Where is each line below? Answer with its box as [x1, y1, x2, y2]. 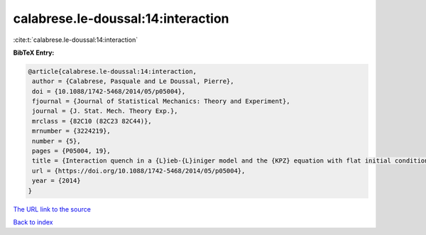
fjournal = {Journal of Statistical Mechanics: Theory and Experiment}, [32, 97, 290, 106]
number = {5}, [32, 137, 81, 145]
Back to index [13, 217, 53, 226]
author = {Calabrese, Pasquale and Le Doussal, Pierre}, [32, 77, 234, 85]
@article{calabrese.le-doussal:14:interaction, [28, 67, 197, 75]
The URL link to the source [13, 204, 92, 213]
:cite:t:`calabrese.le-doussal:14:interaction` [13, 35, 138, 44]
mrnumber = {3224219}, [32, 127, 111, 135]
